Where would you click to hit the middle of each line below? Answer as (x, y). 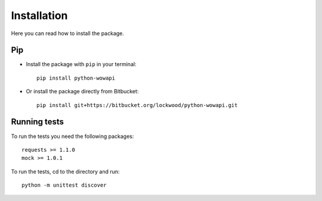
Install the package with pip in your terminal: (81, 64)
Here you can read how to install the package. (68, 33)
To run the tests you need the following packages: (72, 136)
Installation (39, 15)
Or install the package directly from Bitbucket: (82, 92)
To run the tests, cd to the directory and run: (65, 171)
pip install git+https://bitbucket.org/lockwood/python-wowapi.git (137, 105)
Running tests (38, 122)
